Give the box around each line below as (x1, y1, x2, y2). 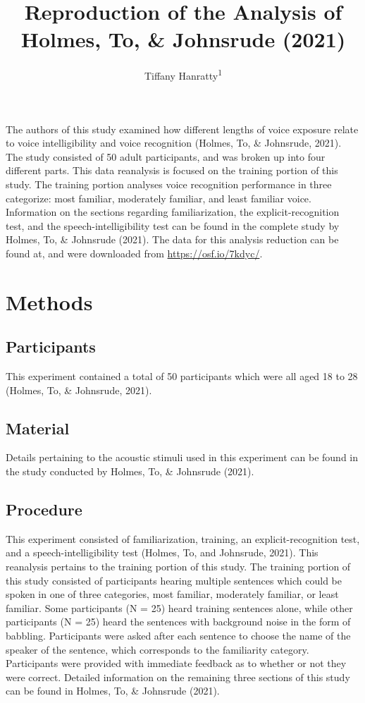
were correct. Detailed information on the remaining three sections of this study (6, 669, 350, 684)
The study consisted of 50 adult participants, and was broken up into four (6, 149, 326, 164)
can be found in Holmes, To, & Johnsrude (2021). (6, 683, 220, 698)
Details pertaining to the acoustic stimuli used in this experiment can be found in (6, 450, 359, 465)
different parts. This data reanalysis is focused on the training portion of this (6, 163, 338, 178)
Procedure (6, 499, 82, 520)
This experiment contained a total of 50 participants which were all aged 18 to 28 (6, 369, 358, 384)
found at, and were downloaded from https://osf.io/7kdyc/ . (6, 245, 263, 260)
